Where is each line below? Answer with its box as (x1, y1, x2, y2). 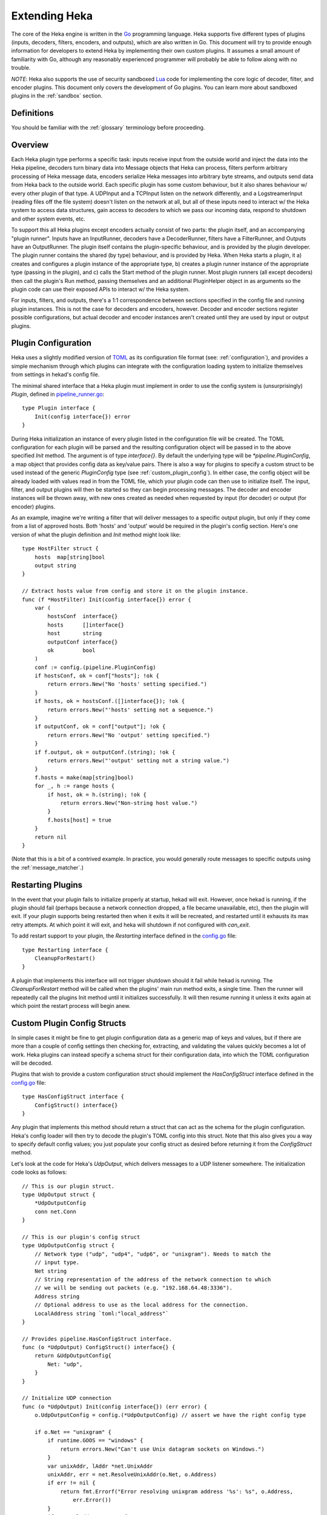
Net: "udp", (47, 1360, 83, 1368)
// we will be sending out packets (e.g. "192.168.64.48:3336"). (34, 1285, 233, 1291)
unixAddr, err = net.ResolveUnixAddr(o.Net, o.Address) (47, 1471, 217, 1478)
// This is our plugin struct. (22, 1182, 115, 1190)
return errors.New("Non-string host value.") (60, 799, 198, 806)
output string (34, 562, 77, 569)
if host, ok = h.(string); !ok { (47, 791, 147, 798)
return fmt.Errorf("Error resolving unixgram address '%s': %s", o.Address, (60, 1488, 294, 1495)
